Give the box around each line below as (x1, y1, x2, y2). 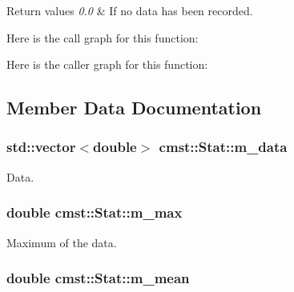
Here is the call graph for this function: (6, 29, 199, 46)
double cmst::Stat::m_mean (6, 268, 190, 288)
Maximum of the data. (6, 234, 117, 250)
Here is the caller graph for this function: (6, 56, 208, 73)
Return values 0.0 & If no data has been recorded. (6, 2, 253, 18)
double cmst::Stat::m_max (6, 202, 183, 222)
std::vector (6, 137, 76, 157)
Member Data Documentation (6, 95, 262, 120)
